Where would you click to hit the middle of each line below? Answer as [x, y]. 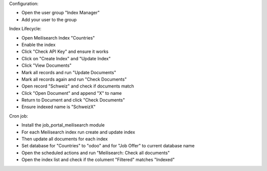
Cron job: [19, 116]
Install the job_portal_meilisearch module [63, 125]
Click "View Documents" [46, 65]
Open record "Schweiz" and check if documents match [78, 86]
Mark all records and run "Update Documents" [69, 72]
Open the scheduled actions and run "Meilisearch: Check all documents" [96, 153]
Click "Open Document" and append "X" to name [72, 93]
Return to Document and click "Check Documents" [73, 100]
